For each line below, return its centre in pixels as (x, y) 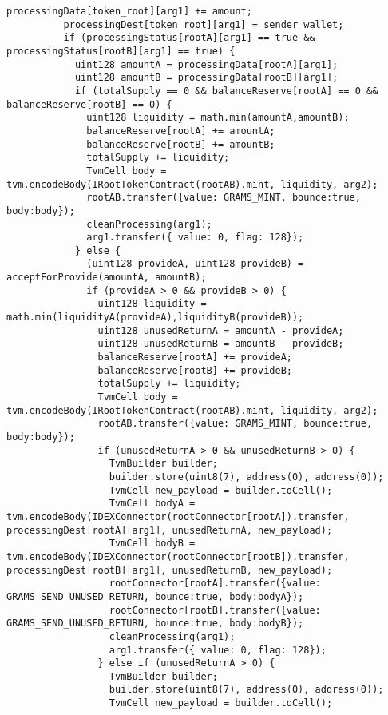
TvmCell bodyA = (152, 504)
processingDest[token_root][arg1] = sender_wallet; (204, 24)
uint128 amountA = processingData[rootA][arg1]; (206, 64)
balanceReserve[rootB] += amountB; (181, 144)
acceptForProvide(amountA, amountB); (107, 278)
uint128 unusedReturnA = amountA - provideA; (221, 330)
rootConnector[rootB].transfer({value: (215, 610)
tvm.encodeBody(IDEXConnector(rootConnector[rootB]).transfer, (178, 556)
